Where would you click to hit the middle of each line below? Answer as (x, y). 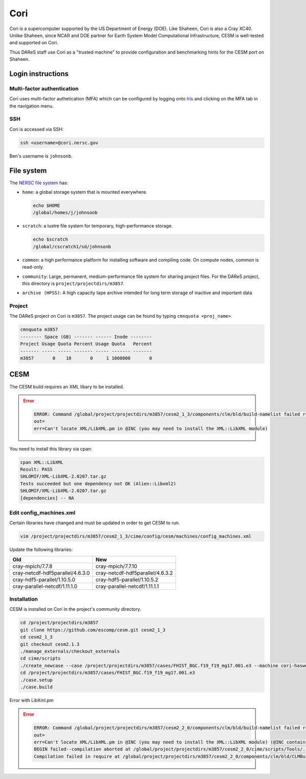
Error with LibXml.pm (31, 700)
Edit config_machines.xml (43, 512)
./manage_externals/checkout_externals (70, 651)
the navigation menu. (32, 106)
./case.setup (36, 680)
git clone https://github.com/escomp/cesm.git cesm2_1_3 (93, 630)
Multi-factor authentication (44, 88)
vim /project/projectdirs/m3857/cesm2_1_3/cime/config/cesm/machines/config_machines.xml (136, 536)
